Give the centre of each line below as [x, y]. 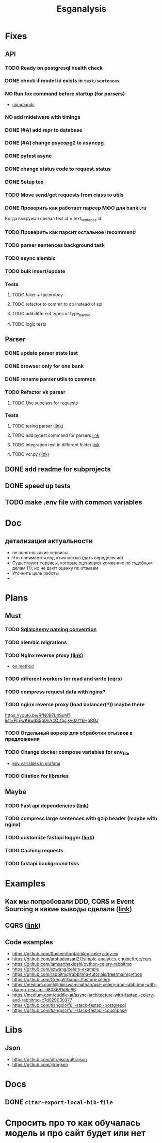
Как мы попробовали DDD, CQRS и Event [70, 901]
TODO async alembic [30, 258]
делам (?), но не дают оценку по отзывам [55, 568]
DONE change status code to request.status [58, 169]
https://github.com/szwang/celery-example [56, 969]
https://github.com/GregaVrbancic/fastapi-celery [61, 980]
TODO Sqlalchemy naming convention [51, 630]
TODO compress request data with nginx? [55, 692]
